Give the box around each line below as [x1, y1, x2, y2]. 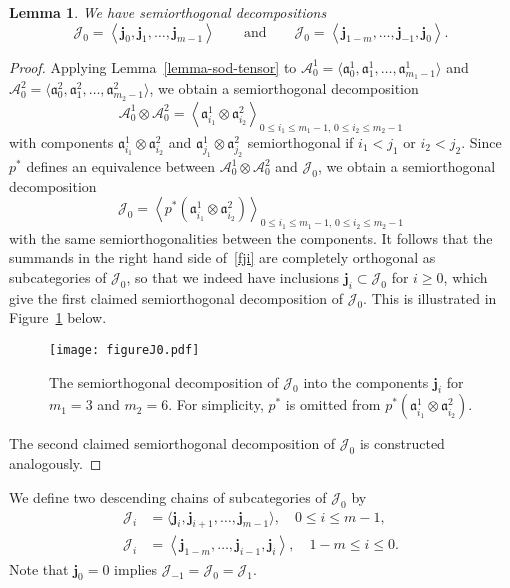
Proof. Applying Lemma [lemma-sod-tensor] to [9, 56, 297, 77]
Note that [9, 558, 69, 579]
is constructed [359, 433, 445, 454]
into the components [303, 371, 429, 392]
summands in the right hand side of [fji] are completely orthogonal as [9, 247, 436, 268]
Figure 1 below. [9, 307, 107, 328]
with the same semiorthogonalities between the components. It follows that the [9, 227, 493, 248]
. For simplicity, [168, 394, 264, 415]
